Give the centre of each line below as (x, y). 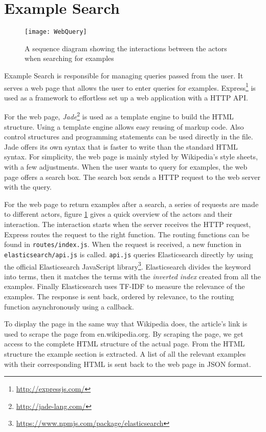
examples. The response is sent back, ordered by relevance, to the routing (119, 296)
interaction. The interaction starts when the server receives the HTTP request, (128, 224)
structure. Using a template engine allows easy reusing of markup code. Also (124, 126)
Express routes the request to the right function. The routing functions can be (127, 234)
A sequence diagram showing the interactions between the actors (126, 48)
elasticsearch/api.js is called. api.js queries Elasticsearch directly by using (129, 254)
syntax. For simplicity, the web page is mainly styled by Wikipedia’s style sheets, (131, 157)
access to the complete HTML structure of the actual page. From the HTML (125, 344)
